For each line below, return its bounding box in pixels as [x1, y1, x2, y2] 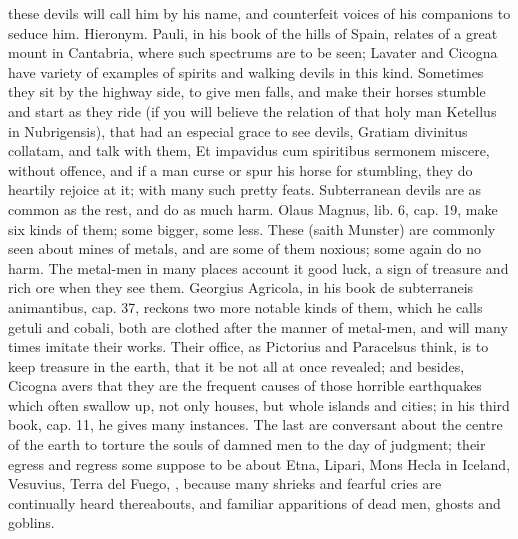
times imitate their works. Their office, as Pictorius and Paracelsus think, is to [8, 336, 489, 357]
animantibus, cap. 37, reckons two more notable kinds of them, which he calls [8, 296, 483, 317]
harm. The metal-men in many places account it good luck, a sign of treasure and [8, 257, 509, 278]
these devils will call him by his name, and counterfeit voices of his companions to [8, 3, 511, 23]
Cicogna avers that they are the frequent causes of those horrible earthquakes [8, 375, 482, 396]
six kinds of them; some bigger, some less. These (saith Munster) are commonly [8, 218, 496, 239]
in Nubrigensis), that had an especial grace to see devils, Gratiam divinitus [8, 120, 468, 141]
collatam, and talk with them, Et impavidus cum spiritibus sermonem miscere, [8, 140, 490, 161]
